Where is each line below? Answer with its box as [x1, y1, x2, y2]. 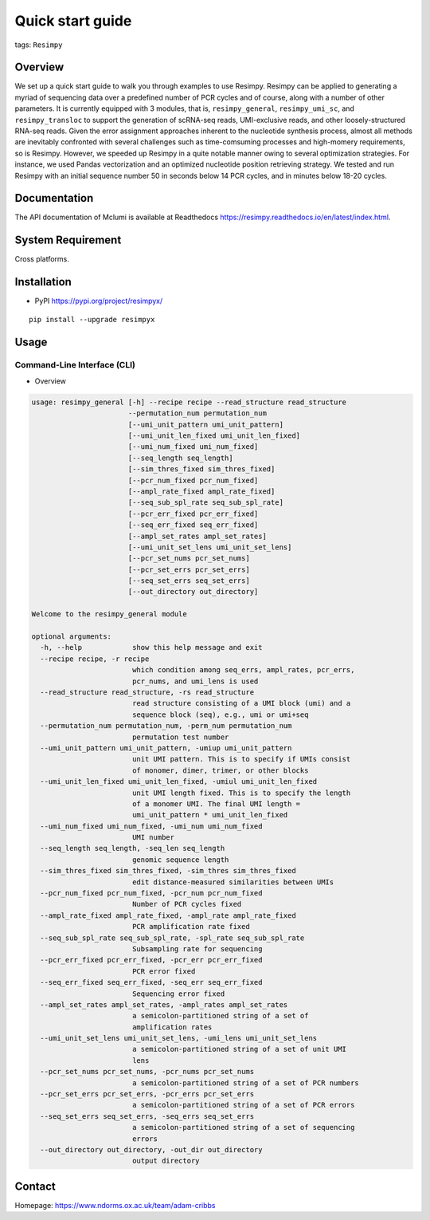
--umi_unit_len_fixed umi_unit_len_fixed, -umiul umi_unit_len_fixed [40, 777, 318, 786]
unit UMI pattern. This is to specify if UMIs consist [131, 754, 351, 764]
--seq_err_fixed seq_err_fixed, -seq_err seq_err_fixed [40, 978, 263, 987]
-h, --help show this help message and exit [40, 643, 263, 652]
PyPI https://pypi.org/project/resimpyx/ [34, 296, 163, 306]
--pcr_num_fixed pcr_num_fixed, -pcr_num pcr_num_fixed [40, 889, 263, 898]
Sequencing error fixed [131, 989, 225, 998]
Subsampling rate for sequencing [131, 944, 263, 953]
